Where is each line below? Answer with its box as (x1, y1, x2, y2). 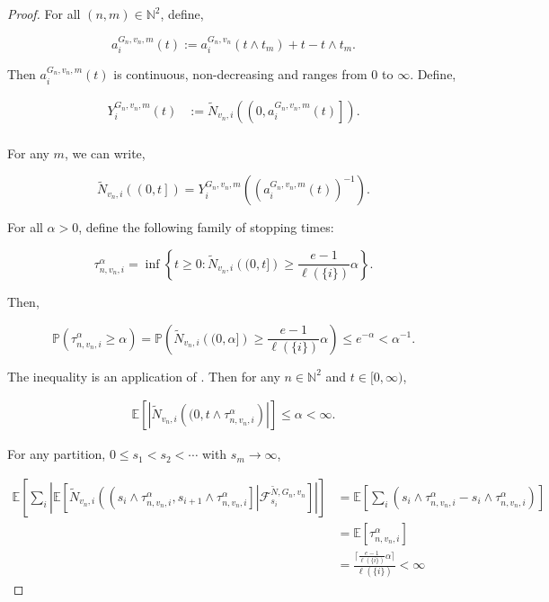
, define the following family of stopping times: (78, 218, 334, 237)
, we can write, (64, 143, 146, 162)
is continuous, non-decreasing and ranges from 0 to (113, 65, 394, 84)
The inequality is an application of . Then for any (7, 366, 280, 385)
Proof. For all (7, 4, 81, 22)
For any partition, (7, 445, 106, 463)
